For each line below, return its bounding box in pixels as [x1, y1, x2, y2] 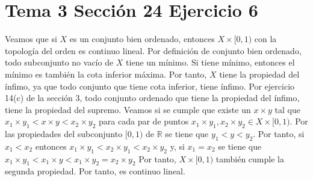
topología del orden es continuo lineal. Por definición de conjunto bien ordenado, [5, 44, 302, 57]
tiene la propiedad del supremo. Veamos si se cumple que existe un [5, 103, 251, 115]
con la [254, 32, 277, 45]
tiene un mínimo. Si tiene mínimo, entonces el [126, 56, 295, 69]
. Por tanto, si [253, 127, 305, 140]
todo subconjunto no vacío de [5, 56, 114, 69]
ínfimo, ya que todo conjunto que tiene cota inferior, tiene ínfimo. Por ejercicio [5, 79, 295, 92]
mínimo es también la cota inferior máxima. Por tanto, [5, 67, 207, 80]
